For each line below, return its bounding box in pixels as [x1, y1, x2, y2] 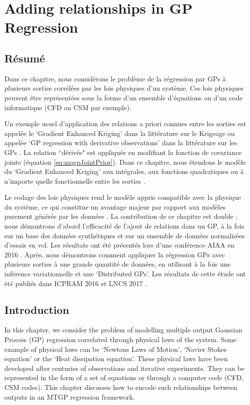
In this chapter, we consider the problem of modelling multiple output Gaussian [4, 325, 242, 335]
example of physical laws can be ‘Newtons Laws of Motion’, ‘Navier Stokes [4, 344, 227, 354]
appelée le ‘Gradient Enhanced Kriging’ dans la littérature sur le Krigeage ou [4, 128, 235, 138]
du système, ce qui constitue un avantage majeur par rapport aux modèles [4, 201, 226, 212]
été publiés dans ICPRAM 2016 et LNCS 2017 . [4, 278, 147, 288]
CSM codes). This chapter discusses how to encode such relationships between [4, 382, 237, 392]
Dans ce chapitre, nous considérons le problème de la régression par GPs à [4, 73, 226, 83]
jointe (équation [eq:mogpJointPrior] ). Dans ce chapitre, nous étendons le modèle [4, 156, 246, 167]
